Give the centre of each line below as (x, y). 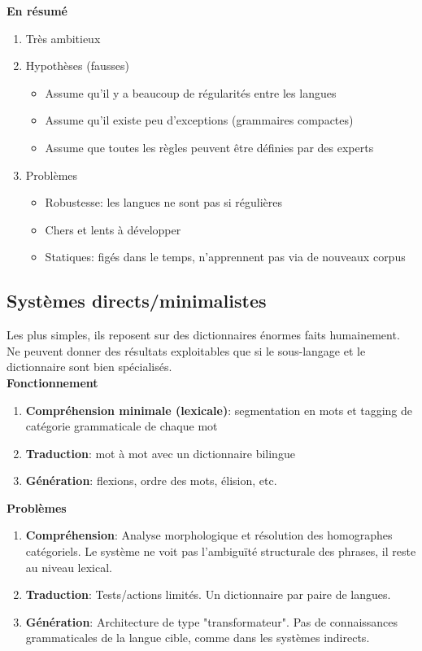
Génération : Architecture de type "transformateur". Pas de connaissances (212, 621)
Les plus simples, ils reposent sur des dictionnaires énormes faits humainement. (203, 335)
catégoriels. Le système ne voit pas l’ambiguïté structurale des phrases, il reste (221, 551)
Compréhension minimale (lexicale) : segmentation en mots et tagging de (219, 410)
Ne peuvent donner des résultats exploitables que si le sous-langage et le (186, 350)
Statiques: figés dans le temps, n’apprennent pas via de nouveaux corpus (225, 257)
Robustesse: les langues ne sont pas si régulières (164, 202)
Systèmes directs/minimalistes (137, 301)
